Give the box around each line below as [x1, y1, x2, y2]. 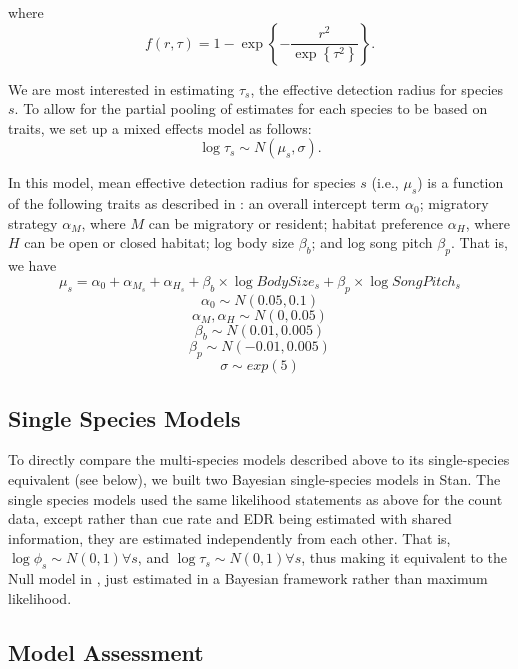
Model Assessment [8, 636, 204, 667]
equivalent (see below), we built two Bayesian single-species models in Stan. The [8, 468, 501, 489]
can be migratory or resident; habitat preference [148, 212, 444, 233]
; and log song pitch [311, 232, 433, 253]
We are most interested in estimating [8, 78, 235, 99]
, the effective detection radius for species [250, 78, 504, 99]
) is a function [417, 172, 504, 193]
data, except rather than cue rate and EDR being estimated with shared [8, 508, 452, 529]
